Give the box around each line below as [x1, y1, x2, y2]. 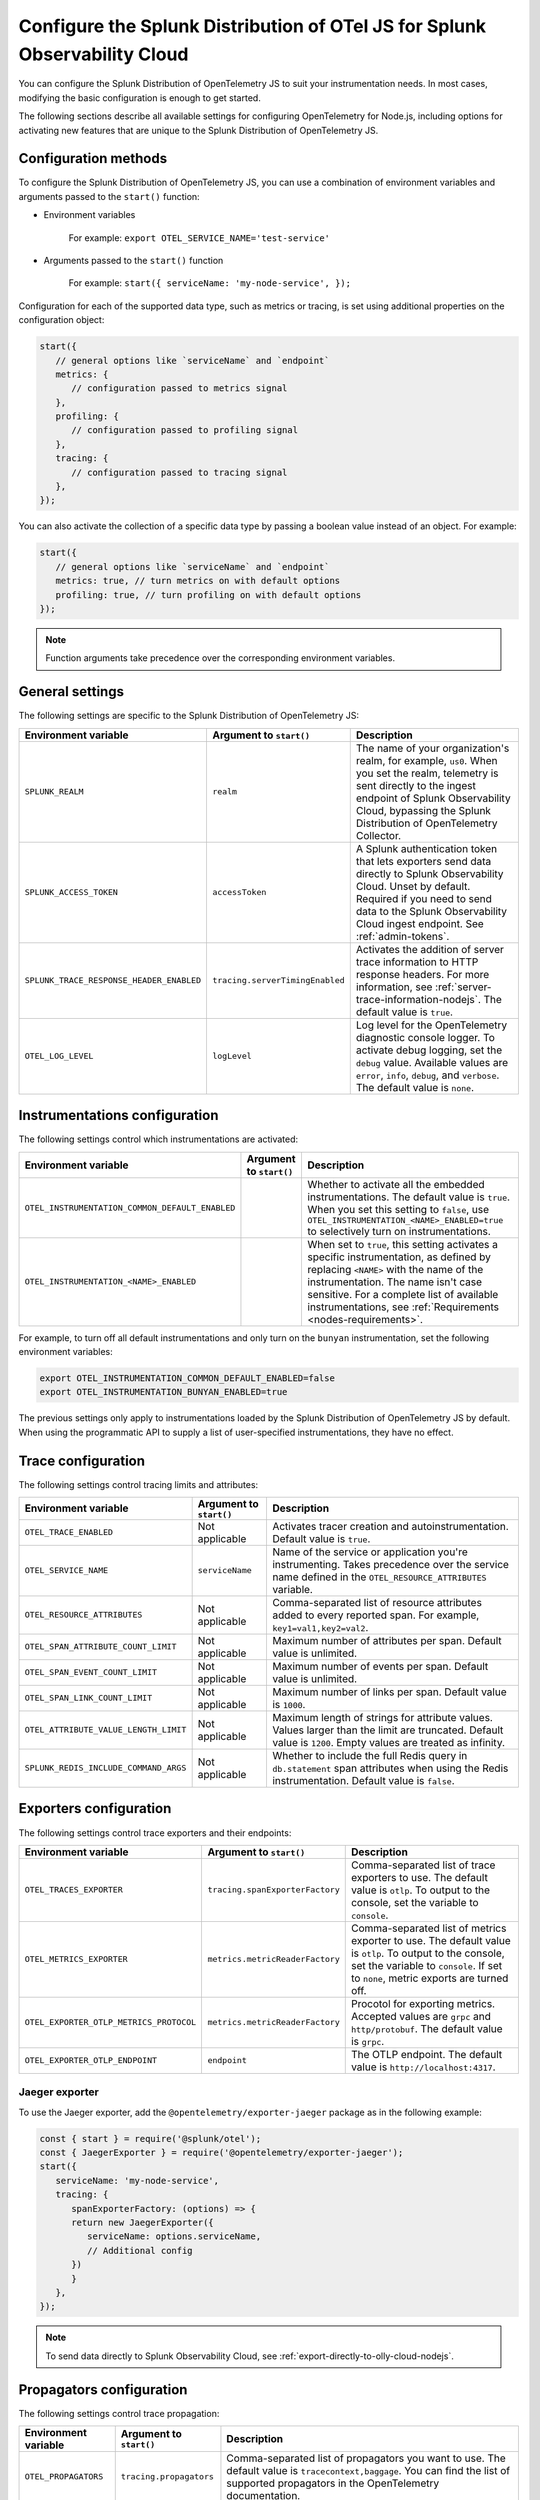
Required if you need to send [355, 891, 492, 905]
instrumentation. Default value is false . [271, 1773, 455, 1787]
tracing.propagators [120, 2471, 215, 2482]
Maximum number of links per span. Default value [271, 1685, 507, 1699]
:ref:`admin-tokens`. [355, 929, 450, 943]
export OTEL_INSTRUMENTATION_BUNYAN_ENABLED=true [39, 1386, 288, 1398]
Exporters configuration [18, 1800, 172, 1817]
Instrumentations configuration [18, 1107, 219, 1124]
